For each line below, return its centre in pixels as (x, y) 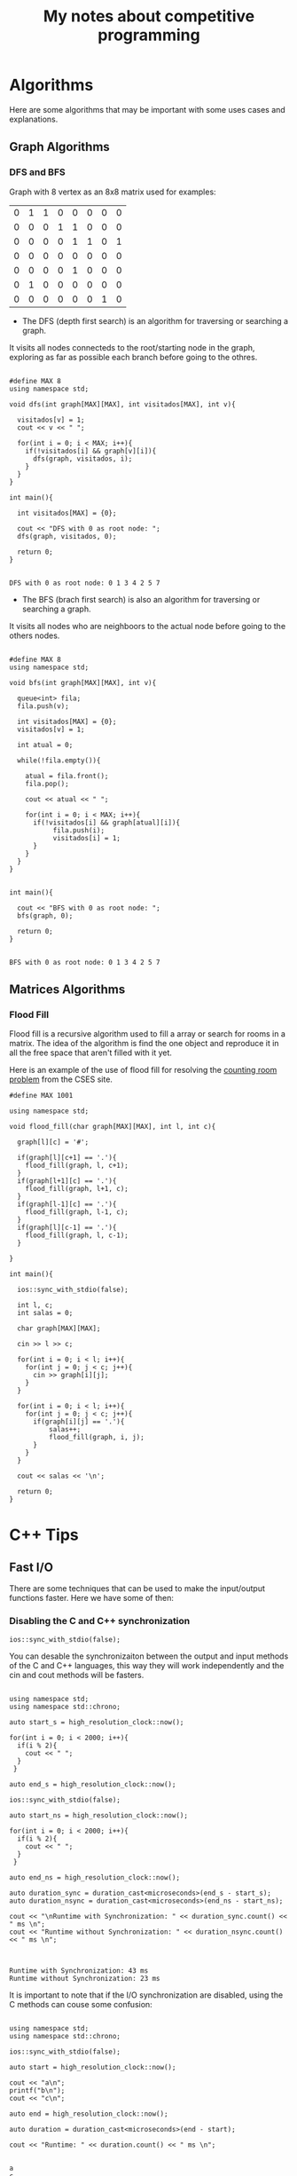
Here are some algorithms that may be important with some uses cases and (147, 109)
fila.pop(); (47, 784)
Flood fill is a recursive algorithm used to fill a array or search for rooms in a (148, 1034)
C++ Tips (44, 1535)
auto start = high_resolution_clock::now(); (93, 2067)
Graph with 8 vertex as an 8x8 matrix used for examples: (113, 192)
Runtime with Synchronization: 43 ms (79, 1971)
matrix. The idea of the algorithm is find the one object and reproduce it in (144, 1044)
